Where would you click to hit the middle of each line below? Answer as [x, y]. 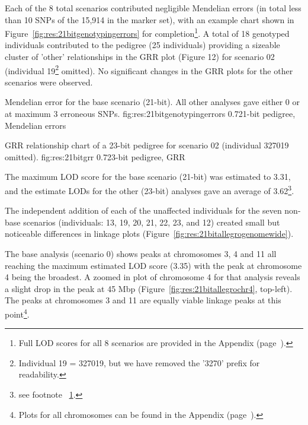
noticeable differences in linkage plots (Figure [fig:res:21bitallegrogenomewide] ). [149, 234]
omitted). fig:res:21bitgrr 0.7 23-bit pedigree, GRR [95, 156]
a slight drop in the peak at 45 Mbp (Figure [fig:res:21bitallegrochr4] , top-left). [149, 288]
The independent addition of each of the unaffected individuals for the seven [143, 210]
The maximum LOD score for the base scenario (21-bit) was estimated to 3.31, [148, 177]
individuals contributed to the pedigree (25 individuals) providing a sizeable [142, 45]
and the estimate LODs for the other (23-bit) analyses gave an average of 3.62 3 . [150, 190]
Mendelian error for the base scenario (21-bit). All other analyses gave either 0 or [152, 102]
